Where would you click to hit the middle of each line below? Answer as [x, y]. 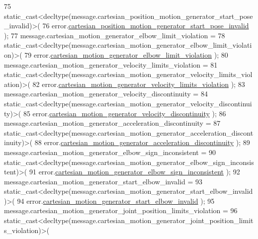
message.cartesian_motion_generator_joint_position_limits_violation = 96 [121, 210]
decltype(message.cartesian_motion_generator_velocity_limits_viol [148, 74]
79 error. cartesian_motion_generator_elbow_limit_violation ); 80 [126, 54]
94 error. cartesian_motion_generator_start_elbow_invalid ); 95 [116, 200]
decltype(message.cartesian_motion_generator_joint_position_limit [148, 220]
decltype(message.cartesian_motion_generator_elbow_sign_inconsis [149, 162]
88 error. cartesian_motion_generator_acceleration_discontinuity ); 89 [142, 142]
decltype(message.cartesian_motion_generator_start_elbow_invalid [148, 191]
